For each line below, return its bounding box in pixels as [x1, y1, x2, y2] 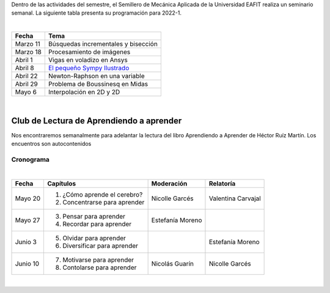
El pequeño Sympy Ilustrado [48, 64, 130, 73]
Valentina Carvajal [208, 194, 261, 203]
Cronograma [11, 156, 50, 164]
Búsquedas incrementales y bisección [48, 40, 158, 48]
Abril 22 [15, 72, 38, 81]
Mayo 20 [15, 194, 41, 203]
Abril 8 [15, 64, 34, 73]
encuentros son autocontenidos [11, 140, 92, 148]
